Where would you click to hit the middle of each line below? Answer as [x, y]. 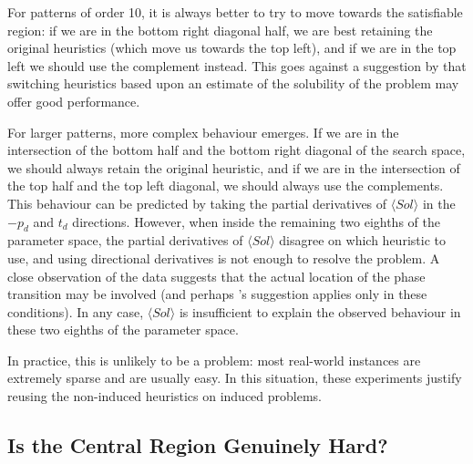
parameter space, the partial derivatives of [125, 240]
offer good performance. [74, 101]
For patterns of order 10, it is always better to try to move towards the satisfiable [235, 12]
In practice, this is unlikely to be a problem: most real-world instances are [214, 360]
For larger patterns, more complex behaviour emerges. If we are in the [203, 132]
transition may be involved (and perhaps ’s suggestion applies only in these [217, 294]
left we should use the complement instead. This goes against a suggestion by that [237, 65]
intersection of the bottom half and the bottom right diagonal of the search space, [236, 150]
